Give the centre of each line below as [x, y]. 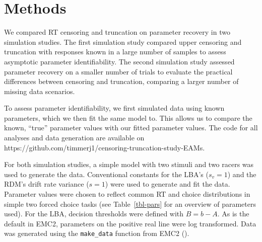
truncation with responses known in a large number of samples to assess [115, 52]
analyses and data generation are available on [74, 138]
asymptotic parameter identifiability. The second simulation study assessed [119, 61]
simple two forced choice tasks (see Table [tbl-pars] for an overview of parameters [130, 204]
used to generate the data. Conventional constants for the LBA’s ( [106, 174]
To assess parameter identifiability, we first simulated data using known [114, 108]
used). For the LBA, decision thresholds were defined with [94, 214]
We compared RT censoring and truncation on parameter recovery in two [117, 32]
